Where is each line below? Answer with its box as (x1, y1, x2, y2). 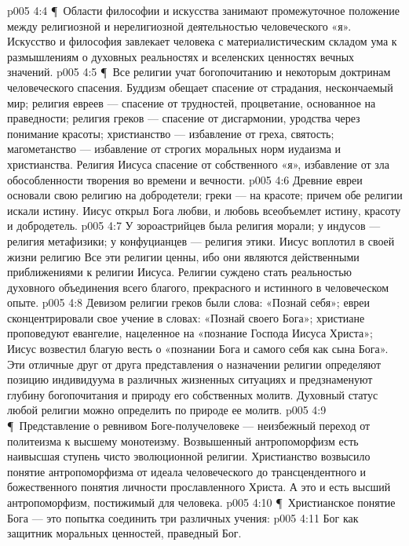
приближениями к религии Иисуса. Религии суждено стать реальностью (7, 264, 352, 280)
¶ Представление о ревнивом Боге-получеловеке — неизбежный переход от (7, 417, 371, 434)
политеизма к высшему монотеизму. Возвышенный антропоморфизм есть (7, 432, 359, 449)
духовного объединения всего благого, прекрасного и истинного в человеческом (7, 278, 389, 295)
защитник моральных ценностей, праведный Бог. (7, 525, 242, 541)
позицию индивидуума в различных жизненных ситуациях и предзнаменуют (7, 371, 373, 388)
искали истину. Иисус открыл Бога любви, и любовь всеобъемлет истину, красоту (7, 202, 401, 218)
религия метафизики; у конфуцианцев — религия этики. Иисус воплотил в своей (7, 232, 395, 249)
